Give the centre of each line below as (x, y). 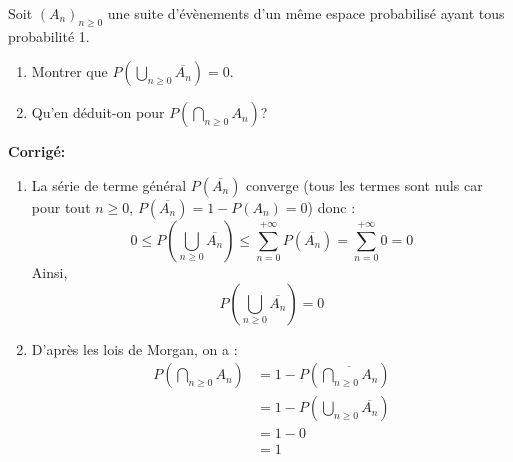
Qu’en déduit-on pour (98, 112)
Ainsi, (49, 271)
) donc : (331, 206)
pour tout (61, 206)
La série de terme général (109, 184)
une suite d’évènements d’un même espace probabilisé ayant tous (306, 13)
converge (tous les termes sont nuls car (364, 184)
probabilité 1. (49, 35)
